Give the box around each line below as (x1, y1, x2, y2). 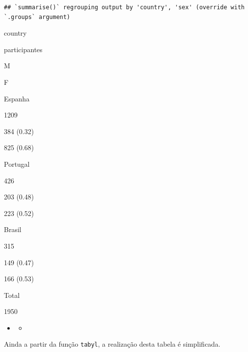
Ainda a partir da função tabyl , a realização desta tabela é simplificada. (4, 339, 221, 349)
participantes (4, 44, 43, 54)
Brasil (4, 224, 21, 235)
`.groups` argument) (4, 13, 71, 20)
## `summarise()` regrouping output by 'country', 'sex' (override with (4, 4, 245, 11)
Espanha (4, 93, 30, 103)
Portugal (4, 158, 30, 169)
